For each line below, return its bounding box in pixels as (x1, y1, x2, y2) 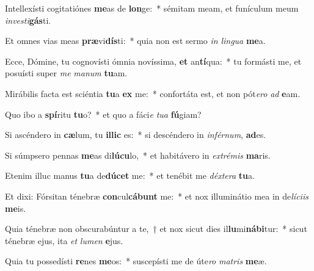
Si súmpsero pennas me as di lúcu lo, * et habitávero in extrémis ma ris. (5, 148, 271, 161)
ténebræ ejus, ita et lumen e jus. (5, 234, 123, 247)
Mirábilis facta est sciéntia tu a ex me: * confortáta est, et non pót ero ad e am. (5, 87, 301, 99)
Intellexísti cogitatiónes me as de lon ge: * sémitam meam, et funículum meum (5, 2, 299, 14)
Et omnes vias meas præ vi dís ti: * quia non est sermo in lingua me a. (5, 34, 266, 47)
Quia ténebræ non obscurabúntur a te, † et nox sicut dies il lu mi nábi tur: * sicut (5, 222, 307, 235)
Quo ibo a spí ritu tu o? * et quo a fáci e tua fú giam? (5, 107, 202, 120)
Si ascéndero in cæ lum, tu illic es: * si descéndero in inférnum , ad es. (5, 128, 266, 141)
